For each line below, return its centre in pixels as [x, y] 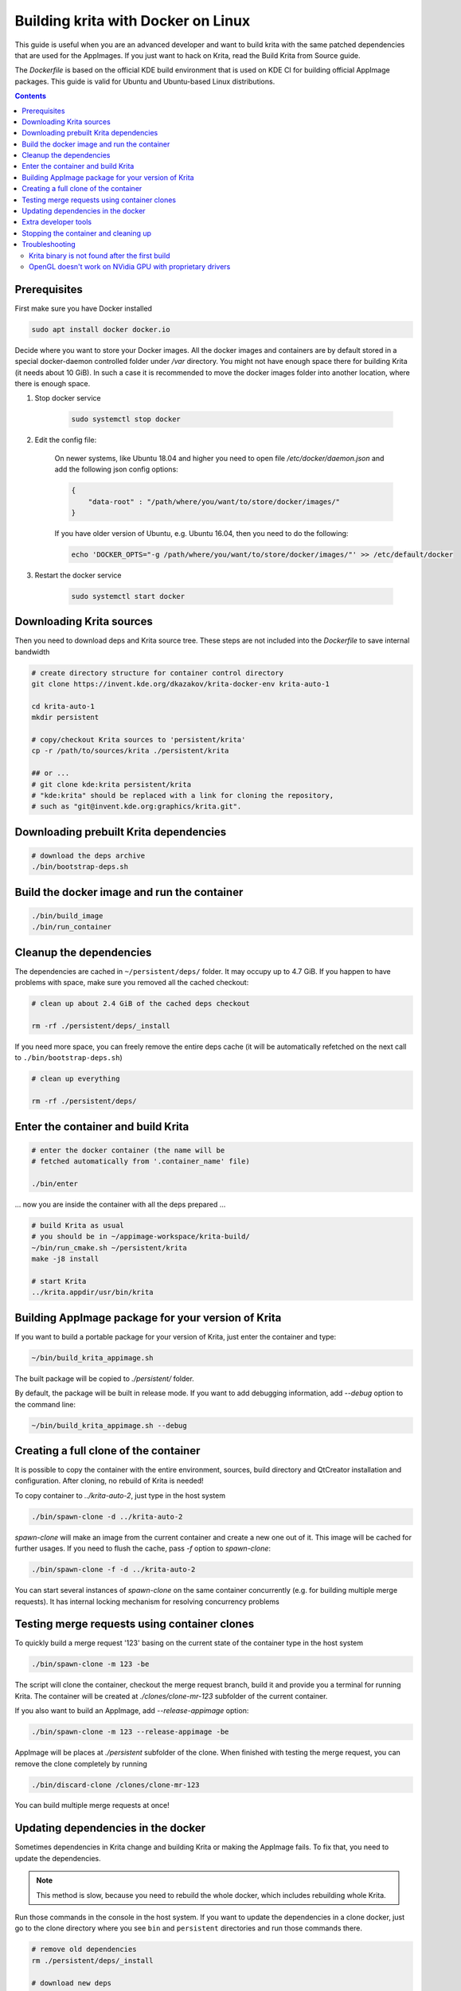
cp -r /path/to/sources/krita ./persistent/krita [130, 751]
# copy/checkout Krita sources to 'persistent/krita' [139, 740]
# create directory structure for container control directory [158, 673]
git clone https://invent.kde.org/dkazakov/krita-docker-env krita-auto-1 [181, 684]
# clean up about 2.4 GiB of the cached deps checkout [141, 1004]
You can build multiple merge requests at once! [92, 1805]
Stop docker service [68, 398]
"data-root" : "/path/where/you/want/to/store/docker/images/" [214, 501]
